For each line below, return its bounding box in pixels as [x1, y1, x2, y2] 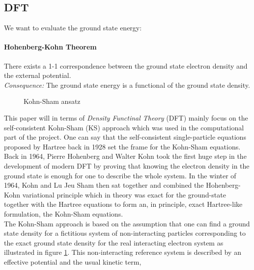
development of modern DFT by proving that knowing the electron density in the [4, 160, 250, 171]
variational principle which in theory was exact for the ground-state [22, 189, 226, 199]
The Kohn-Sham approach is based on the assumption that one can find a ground [4, 218, 250, 228]
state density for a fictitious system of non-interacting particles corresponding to [4, 228, 246, 238]
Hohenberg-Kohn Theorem [4, 42, 97, 52]
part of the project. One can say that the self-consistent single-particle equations [4, 132, 246, 142]
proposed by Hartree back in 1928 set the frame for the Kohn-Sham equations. [4, 141, 241, 151]
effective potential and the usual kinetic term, [4, 256, 141, 267]
